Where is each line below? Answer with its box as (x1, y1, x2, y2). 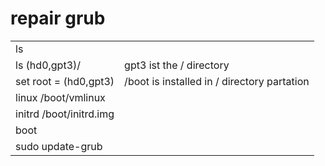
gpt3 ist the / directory (124, 58, 230, 72)
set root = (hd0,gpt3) (15, 74, 115, 88)
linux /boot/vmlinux (15, 90, 106, 104)
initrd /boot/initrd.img (15, 107, 115, 121)
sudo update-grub (15, 139, 103, 153)
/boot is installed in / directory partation (124, 74, 310, 88)
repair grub (10, 7, 106, 30)
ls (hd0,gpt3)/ (15, 58, 82, 72)
